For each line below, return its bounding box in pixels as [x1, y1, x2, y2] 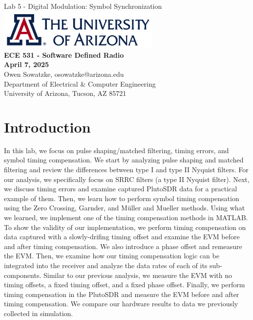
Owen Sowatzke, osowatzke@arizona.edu [4, 69, 124, 79]
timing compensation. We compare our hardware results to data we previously [4, 298, 238, 309]
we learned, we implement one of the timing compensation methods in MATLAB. [4, 212, 248, 223]
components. [4, 270, 42, 280]
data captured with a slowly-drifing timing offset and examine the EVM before [4, 231, 240, 242]
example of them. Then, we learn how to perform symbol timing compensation [4, 193, 239, 203]
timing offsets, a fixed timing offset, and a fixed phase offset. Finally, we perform [4, 279, 245, 290]
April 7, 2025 [4, 59, 49, 69]
